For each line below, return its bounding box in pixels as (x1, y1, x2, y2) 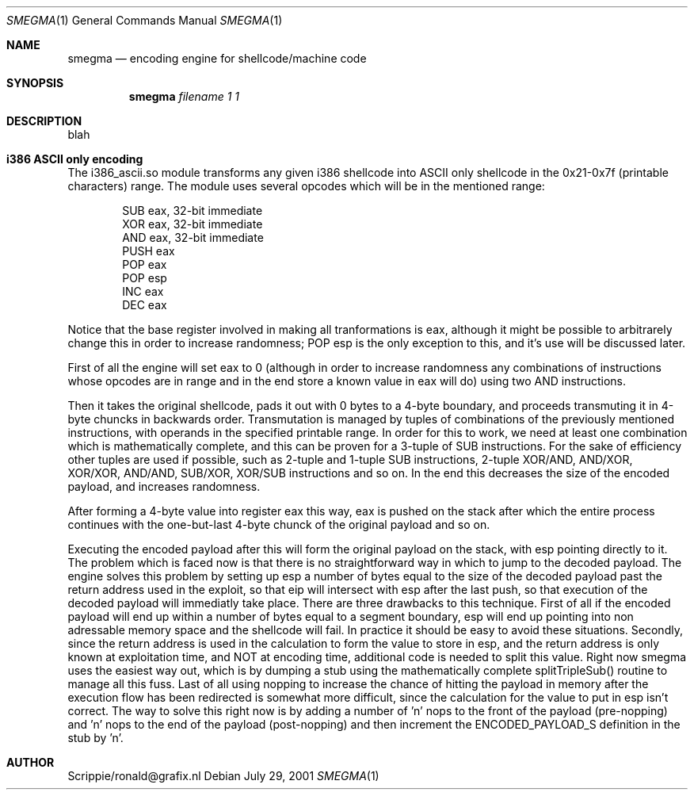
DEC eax (122, 298, 167, 312)
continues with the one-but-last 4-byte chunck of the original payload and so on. (67, 518, 490, 531)
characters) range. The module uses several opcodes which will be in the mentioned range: (67, 179, 545, 193)
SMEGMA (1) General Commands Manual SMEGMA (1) (6, 13, 283, 27)
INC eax (122, 285, 164, 298)
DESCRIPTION (6, 114, 82, 128)
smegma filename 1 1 (128, 90, 239, 103)
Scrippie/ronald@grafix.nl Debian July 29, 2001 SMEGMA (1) (67, 769, 379, 783)
